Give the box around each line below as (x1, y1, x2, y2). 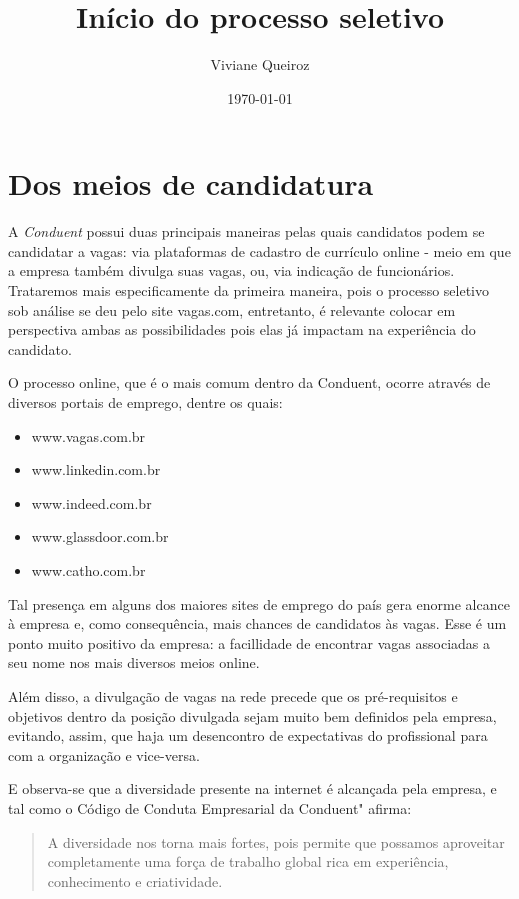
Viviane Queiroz (210, 54, 310, 75)
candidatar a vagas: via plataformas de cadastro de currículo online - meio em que (8, 240, 511, 261)
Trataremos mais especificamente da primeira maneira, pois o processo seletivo (8, 280, 489, 301)
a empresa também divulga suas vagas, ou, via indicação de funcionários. (8, 260, 455, 281)
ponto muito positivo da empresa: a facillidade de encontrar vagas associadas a (8, 632, 491, 653)
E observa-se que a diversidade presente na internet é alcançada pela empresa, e (8, 778, 497, 799)
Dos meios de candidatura (8, 163, 374, 204)
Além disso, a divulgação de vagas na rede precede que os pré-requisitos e (8, 685, 458, 706)
